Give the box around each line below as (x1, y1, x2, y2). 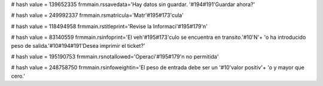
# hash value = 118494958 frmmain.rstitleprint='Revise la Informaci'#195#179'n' (11, 23, 208, 30)
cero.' (11, 72, 25, 79)
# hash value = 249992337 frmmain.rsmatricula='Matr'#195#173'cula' (11, 12, 184, 19)
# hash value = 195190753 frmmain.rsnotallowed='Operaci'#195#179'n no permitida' (11, 53, 219, 60)
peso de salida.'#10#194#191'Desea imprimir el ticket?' (11, 42, 146, 49)
